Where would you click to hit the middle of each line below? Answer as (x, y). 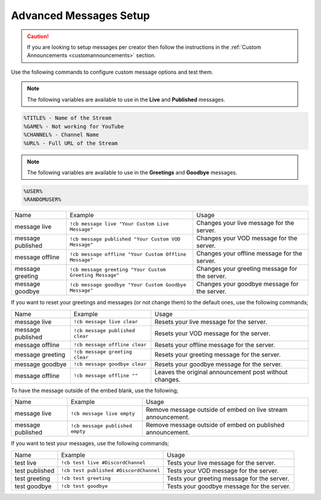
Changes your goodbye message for (248, 284)
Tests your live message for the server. (221, 462)
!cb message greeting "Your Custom (118, 270)
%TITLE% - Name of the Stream (67, 118)
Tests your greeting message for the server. (228, 478)
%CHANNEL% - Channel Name (61, 135)
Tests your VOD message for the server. (223, 470)
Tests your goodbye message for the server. (229, 486)
